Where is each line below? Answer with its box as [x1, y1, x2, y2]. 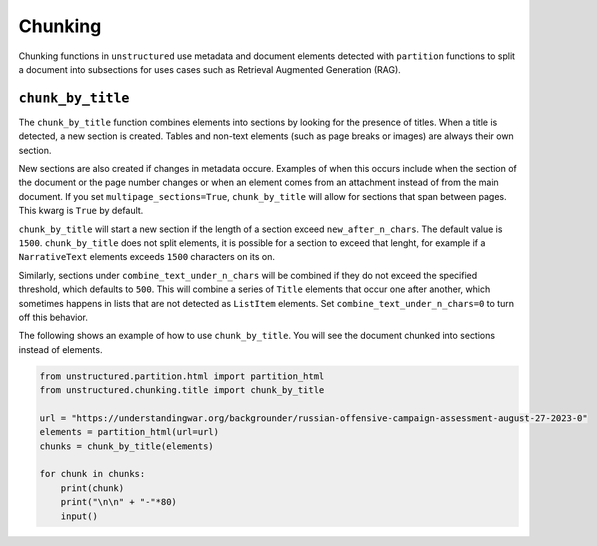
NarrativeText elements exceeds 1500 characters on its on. [18, 251, 275, 263]
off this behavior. [18, 311, 89, 323]
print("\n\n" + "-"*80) [60, 496, 177, 508]
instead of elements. [18, 343, 103, 355]
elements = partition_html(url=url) [39, 426, 220, 438]
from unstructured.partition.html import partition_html [39, 370, 325, 382]
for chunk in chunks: [39, 468, 146, 480]
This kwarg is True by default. [18, 205, 144, 217]
